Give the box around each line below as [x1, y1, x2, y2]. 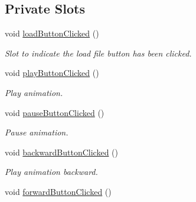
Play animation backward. [5, 165, 98, 178]
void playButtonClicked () [5, 67, 99, 79]
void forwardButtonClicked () [5, 185, 112, 197]
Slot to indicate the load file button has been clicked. [5, 47, 192, 59]
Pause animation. [5, 126, 68, 138]
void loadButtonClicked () [5, 27, 99, 39]
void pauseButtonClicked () [5, 106, 104, 118]
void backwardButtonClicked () [5, 145, 118, 158]
